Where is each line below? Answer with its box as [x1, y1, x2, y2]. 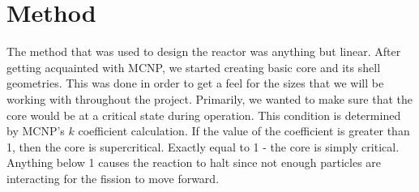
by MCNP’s [6, 122, 65, 139]
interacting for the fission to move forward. [6, 169, 220, 186]
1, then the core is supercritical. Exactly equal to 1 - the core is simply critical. [6, 138, 400, 155]
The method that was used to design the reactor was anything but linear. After [6, 43, 401, 60]
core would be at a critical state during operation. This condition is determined [6, 106, 401, 123]
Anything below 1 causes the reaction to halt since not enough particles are [6, 154, 382, 171]
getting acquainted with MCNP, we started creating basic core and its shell [6, 58, 381, 75]
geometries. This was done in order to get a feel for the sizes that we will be [6, 75, 384, 92]
